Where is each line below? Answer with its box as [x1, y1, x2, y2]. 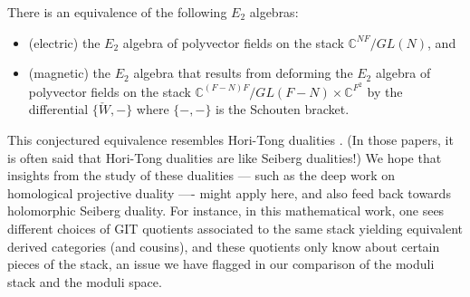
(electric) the [28, 33, 101, 52]
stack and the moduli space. [7, 272, 162, 291]
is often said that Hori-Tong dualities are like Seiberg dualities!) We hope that [7, 148, 442, 167]
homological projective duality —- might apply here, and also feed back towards [7, 183, 451, 202]
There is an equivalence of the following [7, 3, 227, 21]
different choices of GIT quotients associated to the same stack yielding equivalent [7, 219, 463, 237]
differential [28, 100, 89, 119]
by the [367, 81, 403, 101]
